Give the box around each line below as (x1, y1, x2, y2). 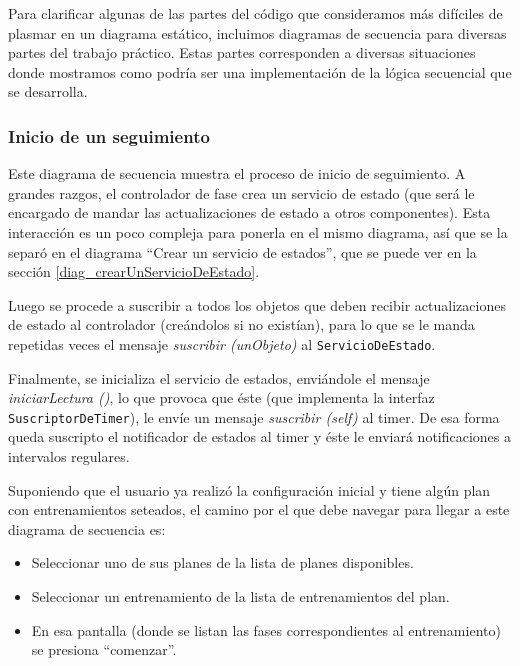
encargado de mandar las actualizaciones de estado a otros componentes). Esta (8, 202, 491, 223)
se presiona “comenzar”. (31, 639, 177, 660)
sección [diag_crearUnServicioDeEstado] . (8, 261, 260, 282)
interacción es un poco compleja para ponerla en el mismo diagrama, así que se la (8, 221, 508, 242)
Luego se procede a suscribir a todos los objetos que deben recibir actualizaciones (8, 294, 506, 315)
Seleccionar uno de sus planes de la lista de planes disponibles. (31, 552, 414, 573)
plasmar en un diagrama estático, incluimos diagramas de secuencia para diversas (8, 22, 507, 43)
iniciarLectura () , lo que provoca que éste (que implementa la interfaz (8, 387, 435, 408)
